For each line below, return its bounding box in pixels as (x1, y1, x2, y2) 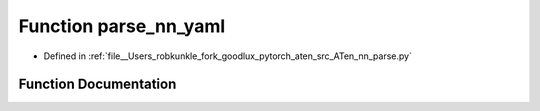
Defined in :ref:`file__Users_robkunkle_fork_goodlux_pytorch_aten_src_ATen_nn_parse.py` (43, 50, 412, 62)
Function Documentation (18, 76, 177, 93)
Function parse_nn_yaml (18, 15, 226, 37)
